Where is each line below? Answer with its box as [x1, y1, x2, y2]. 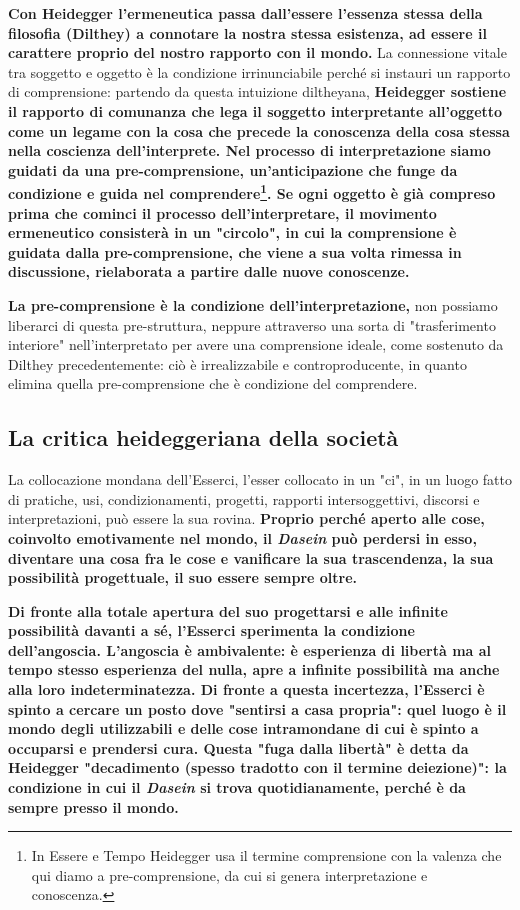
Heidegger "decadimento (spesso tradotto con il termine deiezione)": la [8, 757, 507, 778]
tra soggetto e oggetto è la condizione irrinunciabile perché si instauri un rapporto [8, 61, 511, 82]
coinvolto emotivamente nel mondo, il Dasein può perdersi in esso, [8, 527, 477, 548]
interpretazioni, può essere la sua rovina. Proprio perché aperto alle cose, [8, 508, 485, 529]
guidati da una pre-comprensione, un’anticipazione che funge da [8, 159, 458, 180]
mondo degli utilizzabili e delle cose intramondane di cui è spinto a [8, 718, 479, 739]
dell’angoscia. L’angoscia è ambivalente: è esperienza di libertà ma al [8, 639, 492, 660]
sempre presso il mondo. [8, 796, 179, 817]
